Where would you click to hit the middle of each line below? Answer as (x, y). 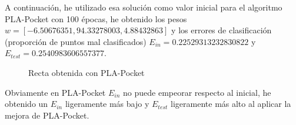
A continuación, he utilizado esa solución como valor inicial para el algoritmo (144, 7)
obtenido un (26, 104)
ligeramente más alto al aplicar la (231, 104)
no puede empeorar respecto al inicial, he (197, 92)
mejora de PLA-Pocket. (47, 115)
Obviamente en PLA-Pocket (55, 92)
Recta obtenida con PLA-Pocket (87, 72)
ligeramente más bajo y (107, 104)
